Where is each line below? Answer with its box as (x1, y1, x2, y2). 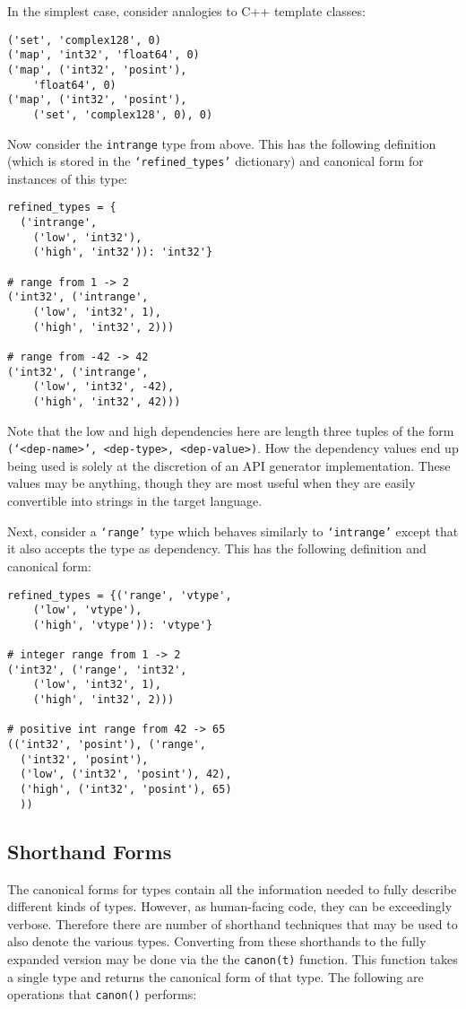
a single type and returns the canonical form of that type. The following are (7, 967, 424, 986)
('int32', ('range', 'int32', (7, 663, 187, 676)
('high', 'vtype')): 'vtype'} (32, 618, 213, 631)
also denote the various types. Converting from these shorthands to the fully (7, 932, 427, 951)
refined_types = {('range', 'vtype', (7, 588, 232, 602)
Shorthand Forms (7, 837, 172, 865)
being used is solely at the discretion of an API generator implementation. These (7, 456, 451, 474)
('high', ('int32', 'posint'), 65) (20, 783, 232, 796)
